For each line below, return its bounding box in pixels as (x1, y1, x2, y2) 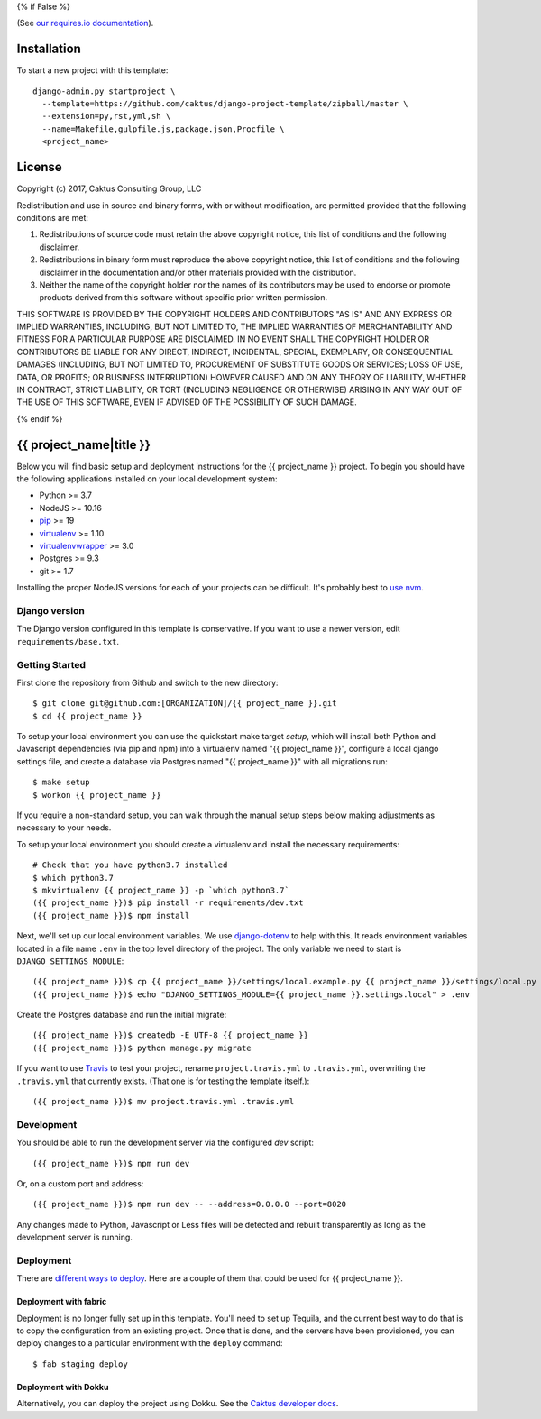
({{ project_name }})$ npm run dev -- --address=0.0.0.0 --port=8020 (32, 1199, 347, 1210)
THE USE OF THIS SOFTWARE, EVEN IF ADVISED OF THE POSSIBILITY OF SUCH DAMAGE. (16, 397, 358, 407)
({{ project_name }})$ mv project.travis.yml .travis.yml (32, 1096, 295, 1107)
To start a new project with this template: (16, 65, 169, 76)
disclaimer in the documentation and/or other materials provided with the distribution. (39, 267, 357, 278)
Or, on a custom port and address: (16, 1177, 144, 1189)
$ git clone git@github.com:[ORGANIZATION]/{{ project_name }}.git (32, 699, 337, 709)
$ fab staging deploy (32, 1359, 128, 1369)
